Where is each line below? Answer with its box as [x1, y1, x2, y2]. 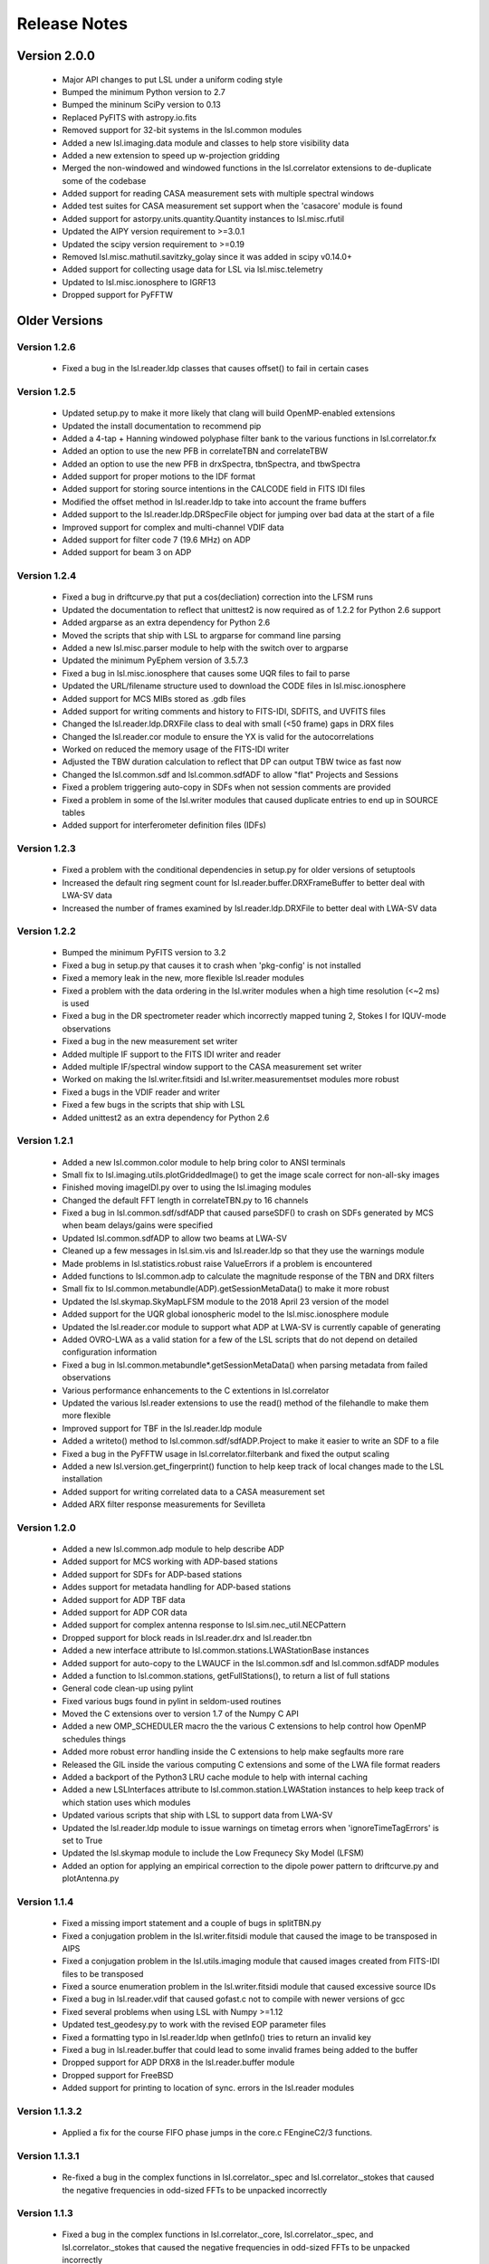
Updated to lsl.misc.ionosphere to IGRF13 [62, 276, 216, 287]
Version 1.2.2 [16, 925, 76, 937]
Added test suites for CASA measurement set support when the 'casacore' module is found [62, 200, 403, 212]
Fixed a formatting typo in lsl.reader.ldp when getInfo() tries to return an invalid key [62, 2031, 371, 2042]
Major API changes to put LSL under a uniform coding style [62, 73, 283, 85]
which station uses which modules [62, 1797, 191, 1808]
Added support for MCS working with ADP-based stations [62, 1556, 278, 1567]
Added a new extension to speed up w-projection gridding [62, 149, 281, 160]
